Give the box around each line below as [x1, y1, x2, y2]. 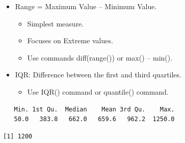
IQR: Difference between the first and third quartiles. [15, 69, 181, 80]
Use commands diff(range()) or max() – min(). [27, 52, 173, 63]
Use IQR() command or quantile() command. [27, 86, 169, 97]
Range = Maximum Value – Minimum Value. [15, 1, 157, 11]
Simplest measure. [27, 18, 84, 28]
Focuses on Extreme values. [27, 35, 113, 46]
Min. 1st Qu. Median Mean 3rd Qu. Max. [14, 105, 175, 113]
